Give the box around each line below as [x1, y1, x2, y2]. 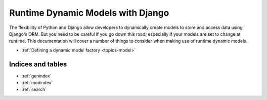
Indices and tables [9, 60, 67, 68]
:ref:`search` [21, 86, 47, 93]
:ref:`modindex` [21, 80, 53, 86]
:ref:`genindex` [21, 73, 52, 78]
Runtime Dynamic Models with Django [9, 7, 169, 18]
